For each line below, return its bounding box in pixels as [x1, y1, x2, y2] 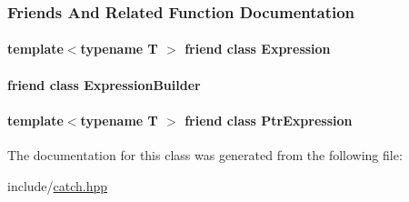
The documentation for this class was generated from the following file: [7, 146, 403, 165]
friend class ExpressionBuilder [7, 75, 201, 94]
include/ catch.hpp [7, 176, 108, 195]
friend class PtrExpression [185, 110, 353, 129]
